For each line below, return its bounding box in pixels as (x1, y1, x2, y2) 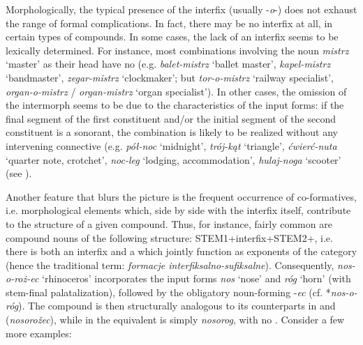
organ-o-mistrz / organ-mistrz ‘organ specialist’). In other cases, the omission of (6, 84, 347, 98)
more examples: (6, 325, 72, 340)
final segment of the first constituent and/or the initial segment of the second (6, 111, 336, 125)
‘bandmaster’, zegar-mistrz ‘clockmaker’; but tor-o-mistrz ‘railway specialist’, (6, 70, 334, 84)
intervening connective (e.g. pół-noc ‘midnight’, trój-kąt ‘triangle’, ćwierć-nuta (6, 138, 337, 153)
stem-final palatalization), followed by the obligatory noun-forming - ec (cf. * (6, 284, 331, 299)
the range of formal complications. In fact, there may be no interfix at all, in (6, 15, 333, 30)
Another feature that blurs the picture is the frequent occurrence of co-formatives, (6, 189, 357, 204)
